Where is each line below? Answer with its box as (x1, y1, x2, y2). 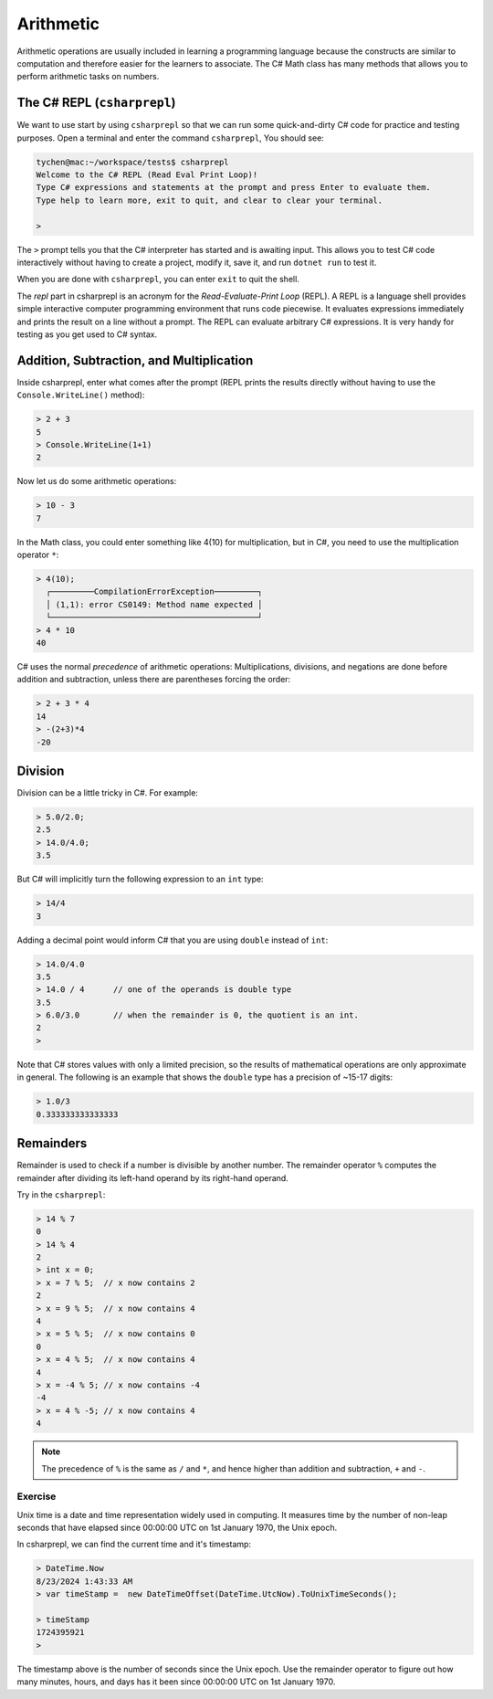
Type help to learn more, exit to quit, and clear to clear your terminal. (36, 195, 383, 206)
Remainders (16, 1135, 88, 1151)
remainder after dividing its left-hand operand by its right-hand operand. (16, 1172, 289, 1183)
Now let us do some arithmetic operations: (16, 476, 177, 487)
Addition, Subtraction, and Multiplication (16, 353, 254, 368)
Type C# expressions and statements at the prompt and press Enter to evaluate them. (36, 183, 431, 193)
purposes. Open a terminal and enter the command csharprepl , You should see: (16, 132, 324, 143)
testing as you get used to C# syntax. (16, 329, 158, 340)
